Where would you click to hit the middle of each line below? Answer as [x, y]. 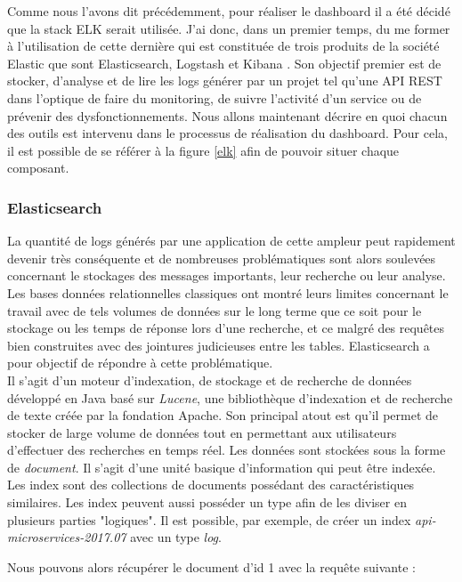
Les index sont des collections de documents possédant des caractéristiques [211, 485]
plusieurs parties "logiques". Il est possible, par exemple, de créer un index [209, 519]
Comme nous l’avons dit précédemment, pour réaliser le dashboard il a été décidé [229, 11]
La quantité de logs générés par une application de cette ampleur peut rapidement [231, 241]
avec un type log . [176, 537]
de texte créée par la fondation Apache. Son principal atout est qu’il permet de [223, 415]
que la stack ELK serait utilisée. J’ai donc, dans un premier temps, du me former [229, 28]
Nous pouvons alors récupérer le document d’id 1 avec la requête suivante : [211, 566]
